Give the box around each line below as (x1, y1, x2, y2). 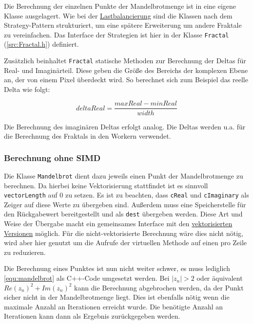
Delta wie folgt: (4, 84, 50, 94)
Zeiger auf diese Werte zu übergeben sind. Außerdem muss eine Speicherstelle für (4, 199, 246, 209)
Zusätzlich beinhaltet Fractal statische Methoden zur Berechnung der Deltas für (4, 55, 246, 66)
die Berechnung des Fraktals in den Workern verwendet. (4, 131, 171, 141)
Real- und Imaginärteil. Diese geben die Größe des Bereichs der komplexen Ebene (4, 65, 248, 75)
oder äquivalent (196, 273, 243, 283)
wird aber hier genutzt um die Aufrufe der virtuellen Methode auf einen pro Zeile (4, 237, 247, 248)
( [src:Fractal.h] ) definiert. (4, 39, 79, 49)
